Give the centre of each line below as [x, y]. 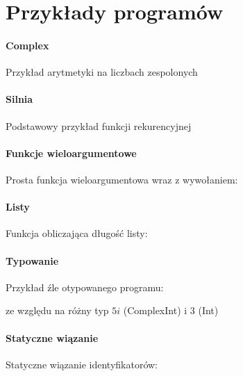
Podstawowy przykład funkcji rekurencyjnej [99, 125]
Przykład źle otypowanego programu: [85, 287]
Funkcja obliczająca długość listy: [77, 233]
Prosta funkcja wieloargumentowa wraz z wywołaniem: [122, 179]
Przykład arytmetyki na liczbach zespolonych [102, 72]
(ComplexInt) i [155, 310]
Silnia [19, 99]
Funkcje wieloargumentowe [71, 153]
